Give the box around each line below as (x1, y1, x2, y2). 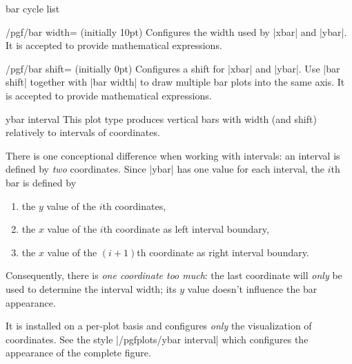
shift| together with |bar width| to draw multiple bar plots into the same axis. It (6, 75, 345, 89)
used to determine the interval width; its (6, 281, 177, 296)
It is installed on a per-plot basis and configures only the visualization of (6, 318, 312, 333)
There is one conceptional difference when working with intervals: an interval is (6, 148, 340, 162)
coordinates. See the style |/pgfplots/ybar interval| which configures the (6, 332, 309, 346)
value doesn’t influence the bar (187, 281, 317, 296)
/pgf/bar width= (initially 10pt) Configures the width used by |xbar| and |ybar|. (6, 24, 347, 39)
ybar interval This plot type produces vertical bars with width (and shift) (6, 111, 317, 126)
